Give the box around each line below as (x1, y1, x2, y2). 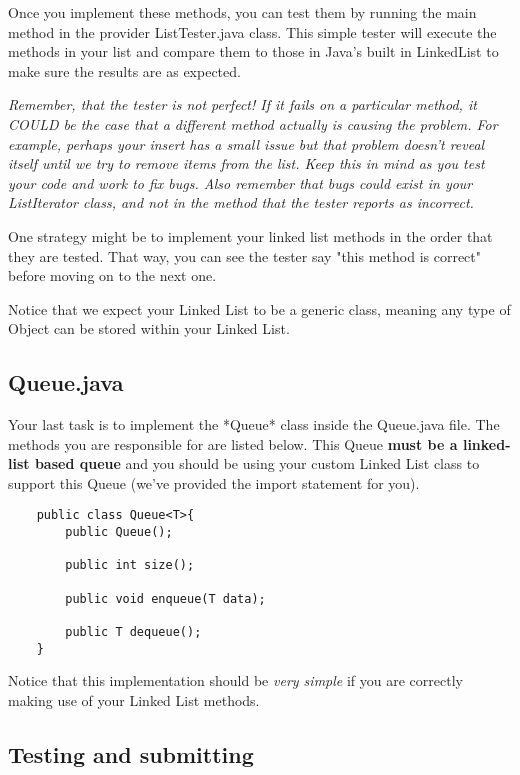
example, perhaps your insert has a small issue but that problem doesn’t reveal (8, 133, 485, 154)
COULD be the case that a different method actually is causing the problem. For (8, 113, 498, 134)
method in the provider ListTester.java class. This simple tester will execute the (8, 21, 497, 42)
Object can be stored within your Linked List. (8, 318, 290, 339)
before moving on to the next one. (8, 265, 217, 286)
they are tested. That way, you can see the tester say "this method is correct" (8, 245, 482, 266)
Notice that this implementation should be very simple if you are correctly (8, 670, 463, 691)
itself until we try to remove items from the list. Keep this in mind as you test (8, 153, 485, 174)
